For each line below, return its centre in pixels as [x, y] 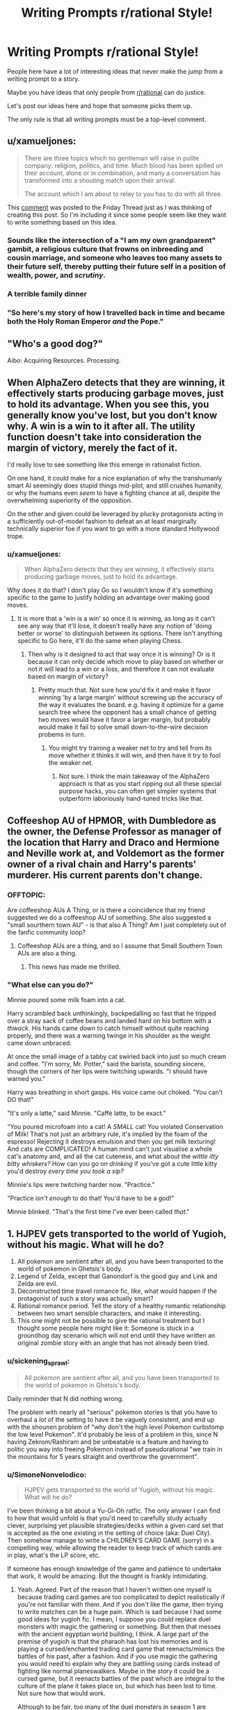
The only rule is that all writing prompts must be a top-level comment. [107, 119]
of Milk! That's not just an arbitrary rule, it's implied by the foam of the [107, 1134]
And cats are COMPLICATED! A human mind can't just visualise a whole [110, 1149]
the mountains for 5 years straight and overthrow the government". [103, 1456]
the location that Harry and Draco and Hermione [113, 842]
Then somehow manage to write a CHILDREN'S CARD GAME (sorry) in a [111, 1541]
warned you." [26, 1079]
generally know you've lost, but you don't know [112, 415]
